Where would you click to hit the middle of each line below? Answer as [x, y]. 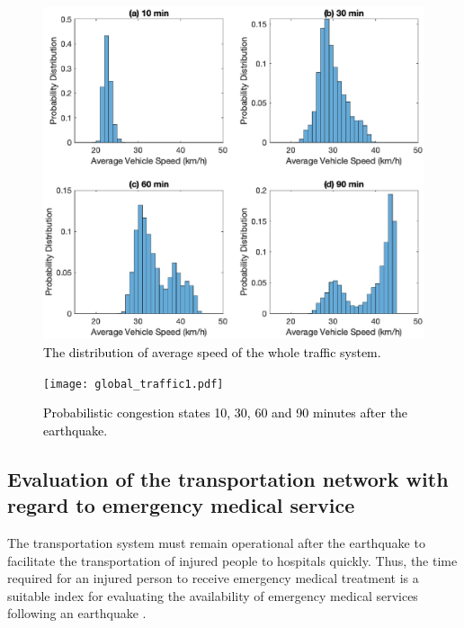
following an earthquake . [77, 613]
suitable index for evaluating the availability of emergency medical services [213, 595]
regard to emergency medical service [181, 505]
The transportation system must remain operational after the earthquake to [216, 542]
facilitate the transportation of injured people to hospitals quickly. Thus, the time [232, 560]
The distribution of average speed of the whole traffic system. [212, 351]
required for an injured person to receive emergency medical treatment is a [213, 578]
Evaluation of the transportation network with [228, 478]
